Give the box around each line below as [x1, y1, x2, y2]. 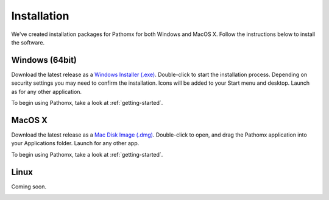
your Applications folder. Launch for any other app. [11, 140, 140, 147]
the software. [11, 38, 45, 46]
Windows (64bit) [11, 55, 77, 65]
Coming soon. [11, 183, 47, 190]
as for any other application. [11, 88, 82, 95]
